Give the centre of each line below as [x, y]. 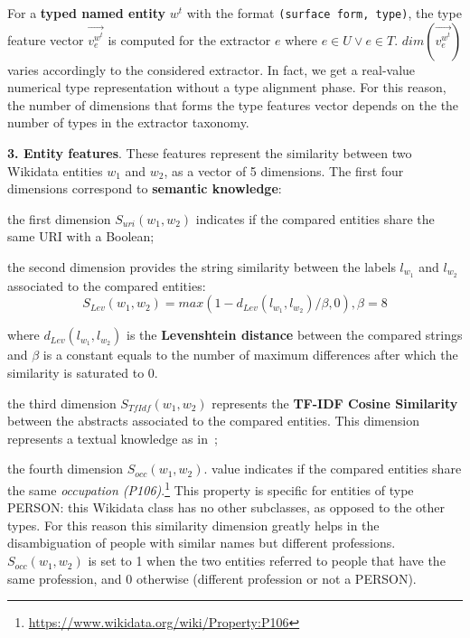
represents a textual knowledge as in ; [113, 438]
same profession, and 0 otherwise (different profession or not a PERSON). [212, 578]
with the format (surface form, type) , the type [324, 13]
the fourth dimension [66, 469]
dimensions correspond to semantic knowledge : [145, 188]
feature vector [46, 39]
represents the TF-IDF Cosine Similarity [335, 403]
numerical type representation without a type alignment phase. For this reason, [227, 87]
